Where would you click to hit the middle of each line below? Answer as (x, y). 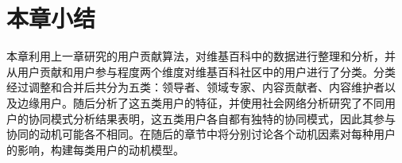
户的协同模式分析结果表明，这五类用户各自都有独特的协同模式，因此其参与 (201, 118)
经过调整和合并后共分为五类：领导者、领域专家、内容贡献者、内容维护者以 (201, 87)
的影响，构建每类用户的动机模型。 (95, 149)
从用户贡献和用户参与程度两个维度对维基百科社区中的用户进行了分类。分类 (201, 71)
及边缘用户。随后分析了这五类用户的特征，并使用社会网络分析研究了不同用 (201, 102)
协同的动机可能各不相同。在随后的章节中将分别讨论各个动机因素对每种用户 (201, 134)
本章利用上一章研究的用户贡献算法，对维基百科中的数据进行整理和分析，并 (201, 56)
